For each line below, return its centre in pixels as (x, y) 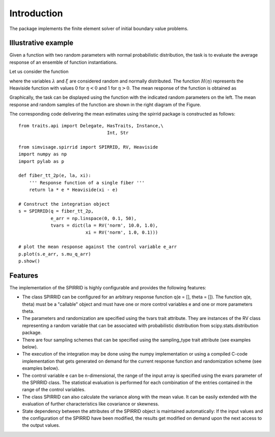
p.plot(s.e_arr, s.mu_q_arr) (55, 254)
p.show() (29, 261)
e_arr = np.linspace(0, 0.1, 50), (94, 218)
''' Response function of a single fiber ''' (87, 183)
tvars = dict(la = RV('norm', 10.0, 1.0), (104, 226)
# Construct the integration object (64, 204)
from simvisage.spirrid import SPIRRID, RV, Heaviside (88, 147)
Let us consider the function (39, 72)
